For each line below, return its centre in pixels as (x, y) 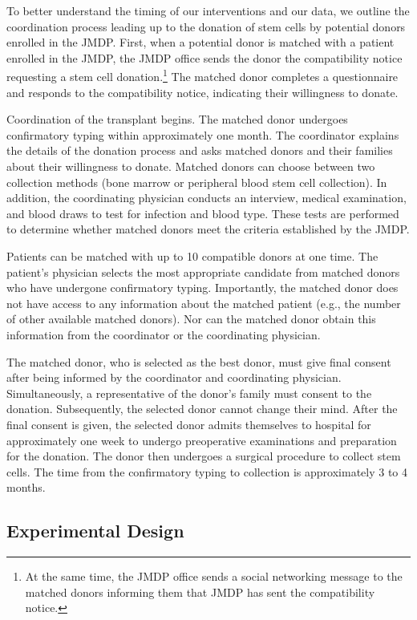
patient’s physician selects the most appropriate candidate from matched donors (203, 272)
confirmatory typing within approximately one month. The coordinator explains (203, 134)
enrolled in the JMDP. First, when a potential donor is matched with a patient (200, 42)
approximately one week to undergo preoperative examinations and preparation (202, 440)
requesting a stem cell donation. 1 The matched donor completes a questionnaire (202, 75)
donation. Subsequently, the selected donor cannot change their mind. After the (202, 409)
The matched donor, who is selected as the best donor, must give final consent (199, 361)
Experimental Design (95, 531)
